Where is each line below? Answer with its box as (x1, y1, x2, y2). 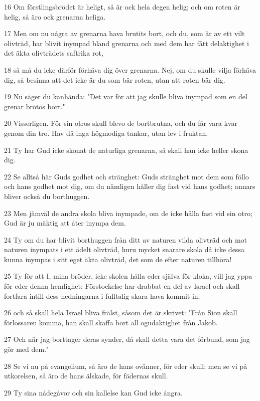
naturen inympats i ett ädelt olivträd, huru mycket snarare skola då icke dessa (4, 244, 244, 255)
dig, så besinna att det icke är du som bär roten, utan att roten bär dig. (4, 74, 225, 85)
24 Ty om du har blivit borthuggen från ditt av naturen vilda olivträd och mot (4, 234, 247, 245)
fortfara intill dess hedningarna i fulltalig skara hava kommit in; (4, 290, 200, 301)
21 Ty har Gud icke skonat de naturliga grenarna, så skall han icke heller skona (4, 144, 248, 155)
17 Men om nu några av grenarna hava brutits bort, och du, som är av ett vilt (4, 28, 245, 39)
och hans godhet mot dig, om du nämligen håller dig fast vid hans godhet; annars (4, 181, 255, 191)
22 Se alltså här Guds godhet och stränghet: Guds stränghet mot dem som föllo (4, 171, 249, 181)
